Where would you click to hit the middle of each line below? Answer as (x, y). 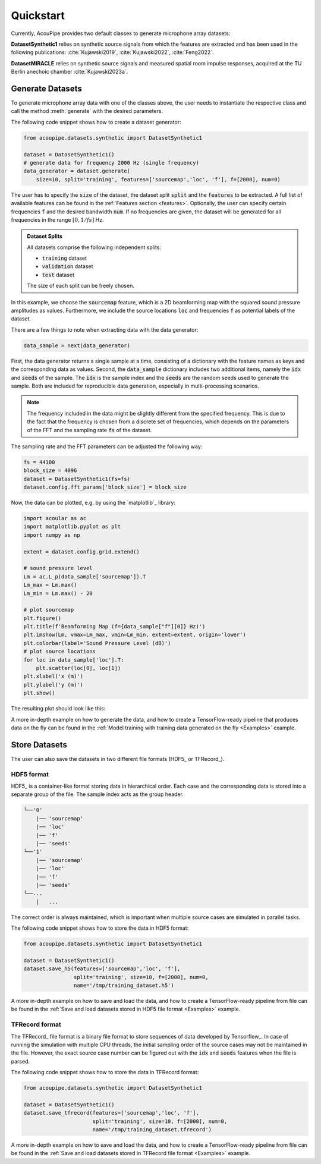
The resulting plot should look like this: (58, 709)
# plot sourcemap (49, 610)
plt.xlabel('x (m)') (53, 677)
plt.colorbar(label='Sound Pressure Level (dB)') (97, 643)
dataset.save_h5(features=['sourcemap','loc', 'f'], (102, 969)
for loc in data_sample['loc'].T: (74, 660)
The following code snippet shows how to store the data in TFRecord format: (105, 1072)
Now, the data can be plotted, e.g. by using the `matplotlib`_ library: (93, 503)
